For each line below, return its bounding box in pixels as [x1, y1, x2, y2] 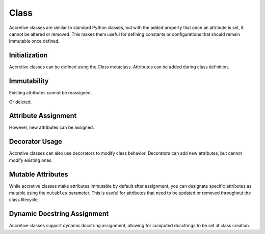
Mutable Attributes [9, 170, 68, 178]
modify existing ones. [9, 157, 53, 163]
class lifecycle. [9, 197, 39, 203]
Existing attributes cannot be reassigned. [9, 90, 92, 96]
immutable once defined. [9, 38, 60, 44]
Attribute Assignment [9, 112, 77, 120]
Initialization [9, 51, 48, 59]
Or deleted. [9, 99, 32, 105]
